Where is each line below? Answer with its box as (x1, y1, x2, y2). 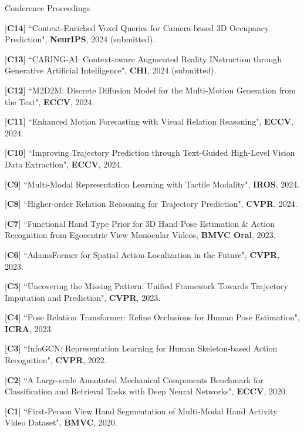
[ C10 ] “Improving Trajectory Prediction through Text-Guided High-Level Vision (5, 146, 295, 159)
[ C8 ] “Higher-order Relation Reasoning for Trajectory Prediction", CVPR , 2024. (5, 197, 298, 210)
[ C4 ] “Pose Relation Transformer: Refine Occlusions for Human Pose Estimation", (5, 311, 300, 323)
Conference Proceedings (5, 2, 90, 14)
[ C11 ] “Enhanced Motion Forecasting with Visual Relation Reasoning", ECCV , (5, 115, 293, 128)
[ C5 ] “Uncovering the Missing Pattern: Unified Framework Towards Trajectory (5, 280, 289, 292)
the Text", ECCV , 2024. (5, 95, 94, 108)
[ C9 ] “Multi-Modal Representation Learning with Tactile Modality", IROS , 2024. (5, 178, 300, 190)
